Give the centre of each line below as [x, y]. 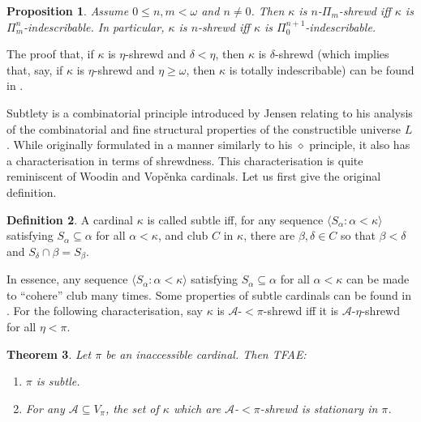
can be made [378, 279]
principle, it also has [360, 145]
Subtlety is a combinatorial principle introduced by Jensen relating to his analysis [210, 112]
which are [197, 408]
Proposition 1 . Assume [68, 11]
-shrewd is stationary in [319, 408]
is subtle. [58, 381]
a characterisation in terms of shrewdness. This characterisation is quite [185, 160]
